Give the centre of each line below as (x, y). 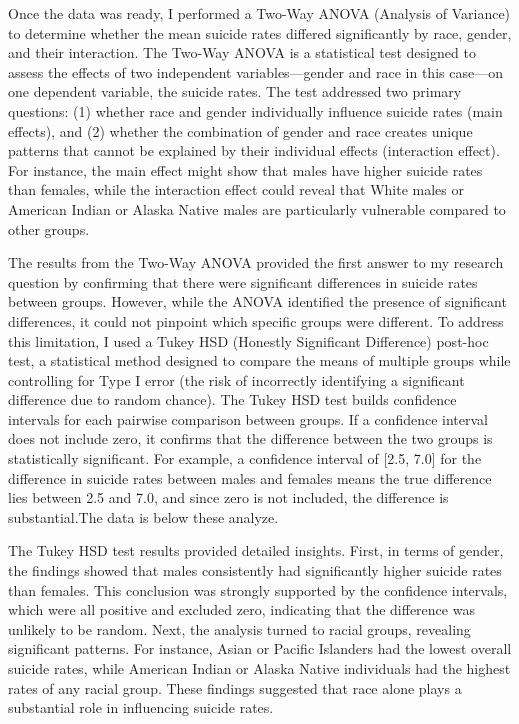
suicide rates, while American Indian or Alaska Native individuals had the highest (259, 668)
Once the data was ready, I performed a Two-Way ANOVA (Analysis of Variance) (259, 13)
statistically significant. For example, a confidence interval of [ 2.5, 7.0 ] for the (245, 458)
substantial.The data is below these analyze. (143, 516)
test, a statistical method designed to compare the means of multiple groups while (259, 360)
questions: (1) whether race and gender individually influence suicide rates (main (255, 110)
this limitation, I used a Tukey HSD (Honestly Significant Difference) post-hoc (248, 340)
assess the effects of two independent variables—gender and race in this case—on (255, 71)
